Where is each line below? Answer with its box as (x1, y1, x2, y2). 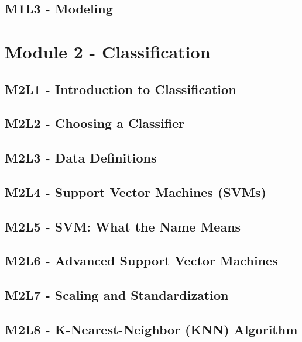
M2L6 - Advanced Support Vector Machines (5, 251, 278, 270)
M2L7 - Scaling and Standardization (5, 286, 229, 304)
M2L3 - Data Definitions (5, 148, 157, 167)
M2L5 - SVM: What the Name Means (5, 217, 241, 235)
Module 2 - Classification (5, 39, 211, 63)
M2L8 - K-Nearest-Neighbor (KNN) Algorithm (5, 320, 298, 338)
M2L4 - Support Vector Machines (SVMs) (5, 182, 266, 201)
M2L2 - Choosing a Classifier (5, 114, 185, 132)
